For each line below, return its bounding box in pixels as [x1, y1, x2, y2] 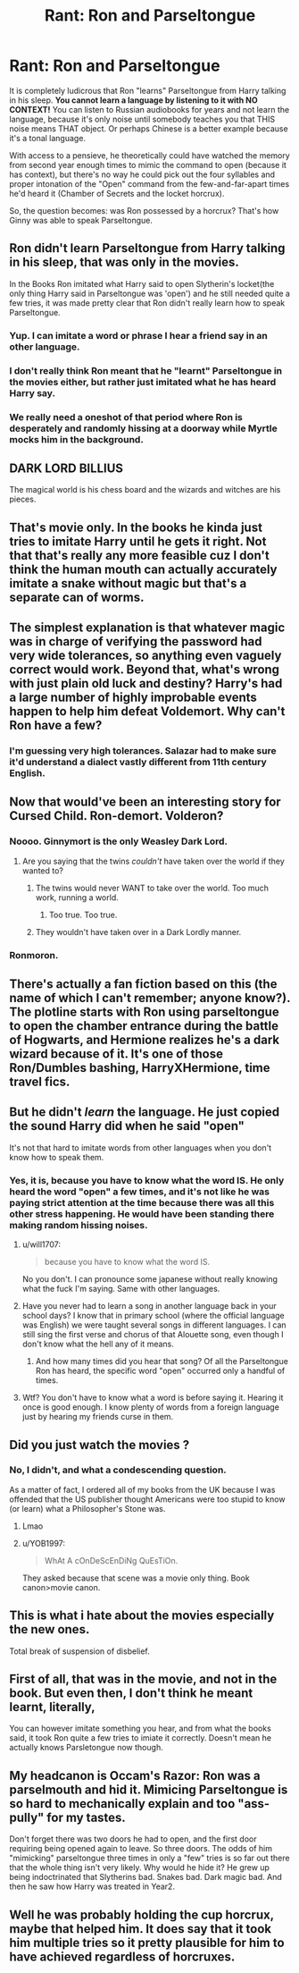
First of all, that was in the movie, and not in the [9, 1672, 278, 1687]
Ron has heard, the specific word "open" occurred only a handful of [35, 1365, 286, 1377]
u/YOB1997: [21, 1538, 65, 1548]
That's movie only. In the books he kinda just [9, 519, 263, 535]
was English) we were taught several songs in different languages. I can [21, 1320, 287, 1330]
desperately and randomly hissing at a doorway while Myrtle [9, 422, 278, 434]
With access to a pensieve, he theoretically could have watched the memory [9, 149, 290, 161]
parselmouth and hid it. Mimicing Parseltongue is [9, 1782, 288, 1797]
